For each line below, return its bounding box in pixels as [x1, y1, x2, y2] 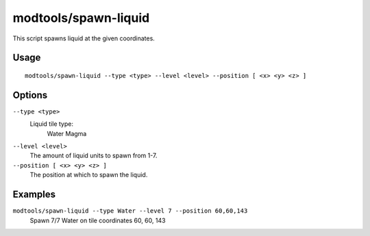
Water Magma [47, 129, 87, 137]
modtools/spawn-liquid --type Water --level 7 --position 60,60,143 [12, 207, 248, 215]
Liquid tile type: [29, 120, 74, 128]
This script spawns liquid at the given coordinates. [12, 34, 156, 42]
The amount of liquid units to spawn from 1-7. [29, 151, 158, 160]
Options [12, 89, 48, 101]
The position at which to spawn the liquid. [29, 171, 148, 179]
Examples [12, 189, 56, 200]
